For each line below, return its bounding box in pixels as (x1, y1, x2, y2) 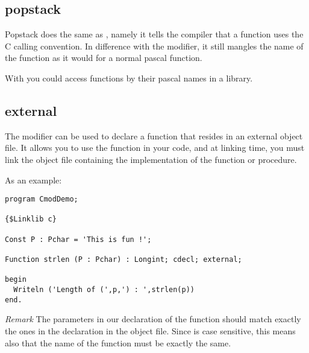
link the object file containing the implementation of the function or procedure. (5, 153, 297, 165)
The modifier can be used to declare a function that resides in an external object (5, 129, 303, 142)
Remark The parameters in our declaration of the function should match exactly (5, 313, 301, 325)
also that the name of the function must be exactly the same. (5, 336, 231, 349)
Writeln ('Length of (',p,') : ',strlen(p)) (13, 285, 195, 294)
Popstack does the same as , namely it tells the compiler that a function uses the (5, 28, 304, 40)
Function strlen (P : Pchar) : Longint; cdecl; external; (5, 255, 242, 264)
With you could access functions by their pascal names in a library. (5, 71, 253, 84)
